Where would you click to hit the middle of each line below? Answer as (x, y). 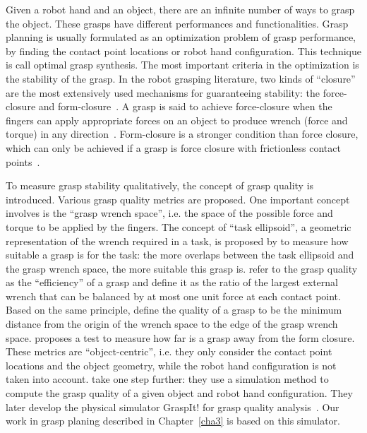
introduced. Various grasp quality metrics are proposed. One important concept (178, 199)
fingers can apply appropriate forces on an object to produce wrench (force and (177, 120)
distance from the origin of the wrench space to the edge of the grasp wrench (172, 324)
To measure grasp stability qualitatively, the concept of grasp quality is (160, 185)
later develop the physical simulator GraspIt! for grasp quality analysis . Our (173, 407)
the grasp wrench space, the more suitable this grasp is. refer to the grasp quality (182, 268)
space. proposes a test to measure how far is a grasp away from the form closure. (180, 337)
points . (23, 161)
